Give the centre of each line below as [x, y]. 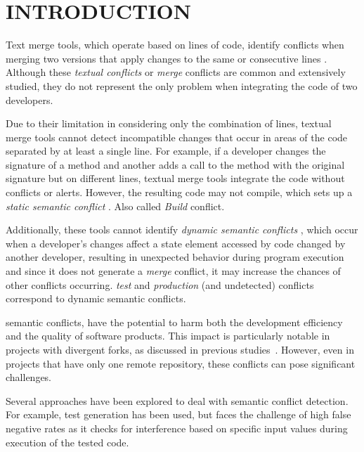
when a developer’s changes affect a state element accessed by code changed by [176, 243]
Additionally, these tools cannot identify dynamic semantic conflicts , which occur [182, 230]
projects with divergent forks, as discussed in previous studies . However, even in [180, 349]
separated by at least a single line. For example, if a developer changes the [166, 151]
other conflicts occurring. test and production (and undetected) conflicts [160, 284]
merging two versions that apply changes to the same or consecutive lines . [167, 58]
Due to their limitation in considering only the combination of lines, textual [169, 123]
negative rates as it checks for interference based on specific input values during [177, 428]
